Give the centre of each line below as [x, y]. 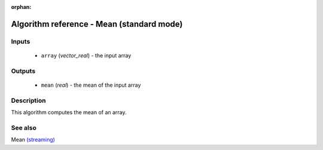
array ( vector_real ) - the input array [86, 55]
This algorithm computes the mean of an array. [69, 112]
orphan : [21, 7]
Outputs [23, 71]
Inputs [21, 41]
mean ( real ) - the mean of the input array [91, 85]
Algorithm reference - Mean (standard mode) [97, 24]
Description [28, 100]
